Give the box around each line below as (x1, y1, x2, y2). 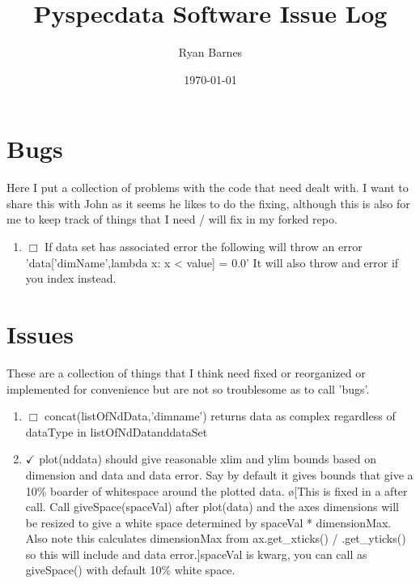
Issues (6, 318, 74, 350)
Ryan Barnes (178, 44, 243, 61)
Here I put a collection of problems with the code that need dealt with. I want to (6, 179, 409, 196)
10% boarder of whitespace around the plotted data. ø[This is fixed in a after (25, 482, 408, 499)
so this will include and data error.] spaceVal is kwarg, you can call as (25, 545, 367, 562)
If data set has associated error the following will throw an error (45, 238, 363, 255)
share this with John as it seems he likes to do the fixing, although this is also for (6, 194, 410, 211)
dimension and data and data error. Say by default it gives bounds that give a (25, 466, 414, 483)
